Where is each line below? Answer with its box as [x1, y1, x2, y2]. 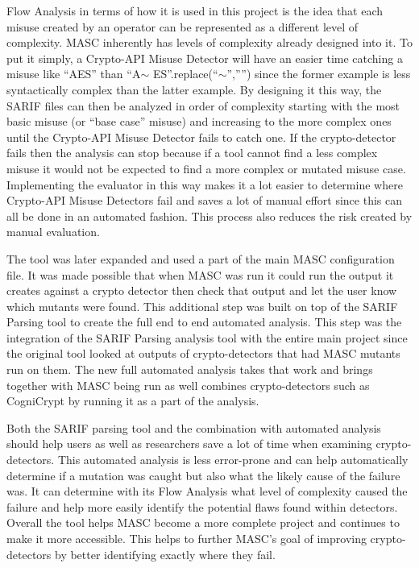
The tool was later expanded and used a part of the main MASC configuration [6, 250, 395, 267]
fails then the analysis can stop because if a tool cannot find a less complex [6, 144, 378, 161]
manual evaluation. [6, 223, 100, 240]
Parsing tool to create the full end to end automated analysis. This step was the [6, 313, 402, 330]
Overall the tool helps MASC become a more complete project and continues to [6, 514, 400, 531]
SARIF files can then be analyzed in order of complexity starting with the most [6, 97, 400, 114]
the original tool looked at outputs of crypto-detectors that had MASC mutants [6, 345, 400, 362]
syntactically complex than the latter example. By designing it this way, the [6, 81, 382, 97]
